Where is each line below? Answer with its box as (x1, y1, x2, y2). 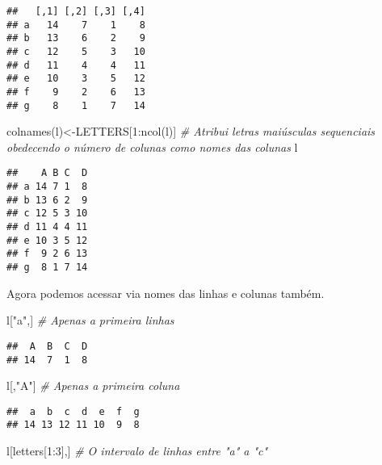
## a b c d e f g (6, 405, 140, 417)
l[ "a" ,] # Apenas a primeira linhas (6, 312, 174, 329)
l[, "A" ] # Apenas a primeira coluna (6, 377, 180, 394)
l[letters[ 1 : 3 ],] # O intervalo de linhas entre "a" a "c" (6, 442, 268, 459)
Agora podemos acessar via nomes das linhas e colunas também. (6, 284, 325, 301)
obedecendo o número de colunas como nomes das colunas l (6, 138, 298, 155)
